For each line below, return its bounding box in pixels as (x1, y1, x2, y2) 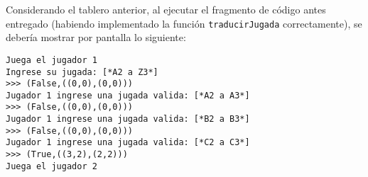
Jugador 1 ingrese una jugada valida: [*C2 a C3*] (6, 137, 250, 148)
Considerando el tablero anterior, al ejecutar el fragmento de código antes (6, 2, 326, 16)
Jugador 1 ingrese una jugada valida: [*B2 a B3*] (6, 114, 250, 125)
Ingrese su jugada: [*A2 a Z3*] (6, 67, 158, 77)
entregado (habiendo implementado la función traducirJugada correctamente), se (6, 16, 362, 30)
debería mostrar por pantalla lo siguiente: (6, 30, 186, 45)
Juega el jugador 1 (6, 55, 97, 65)
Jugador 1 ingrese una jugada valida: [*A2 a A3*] (6, 90, 250, 101)
